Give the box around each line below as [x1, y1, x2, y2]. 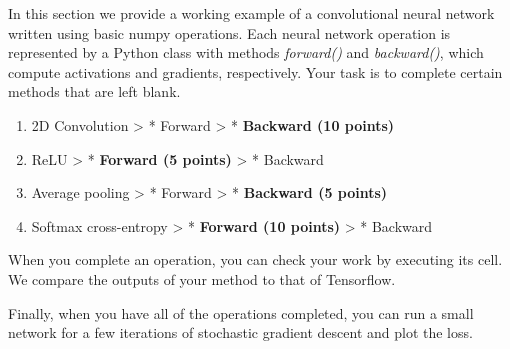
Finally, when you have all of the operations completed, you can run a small [8, 302, 474, 323]
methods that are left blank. [8, 81, 181, 102]
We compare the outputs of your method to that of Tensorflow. [8, 268, 396, 289]
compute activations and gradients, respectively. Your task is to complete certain [8, 61, 503, 82]
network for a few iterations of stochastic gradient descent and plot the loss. [8, 322, 473, 343]
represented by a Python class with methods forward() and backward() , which [8, 42, 484, 63]
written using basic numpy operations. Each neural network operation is [8, 22, 451, 43]
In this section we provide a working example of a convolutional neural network [8, 3, 495, 23]
